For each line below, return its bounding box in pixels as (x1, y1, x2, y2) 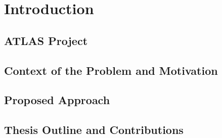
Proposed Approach (4, 92, 110, 108)
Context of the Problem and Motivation (4, 62, 218, 78)
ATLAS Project (4, 32, 88, 48)
